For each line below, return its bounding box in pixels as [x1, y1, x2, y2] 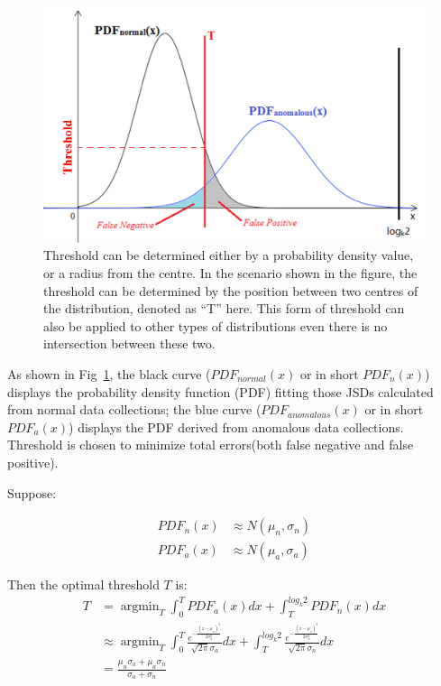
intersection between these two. [43, 334, 216, 353]
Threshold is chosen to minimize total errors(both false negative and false [7, 435, 414, 454]
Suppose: [7, 483, 57, 502]
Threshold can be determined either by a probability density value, [43, 246, 414, 264]
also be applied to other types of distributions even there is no [43, 316, 388, 335]
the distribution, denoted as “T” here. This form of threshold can [43, 299, 405, 318]
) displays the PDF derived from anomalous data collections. [69, 417, 404, 436]
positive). [7, 452, 59, 471]
